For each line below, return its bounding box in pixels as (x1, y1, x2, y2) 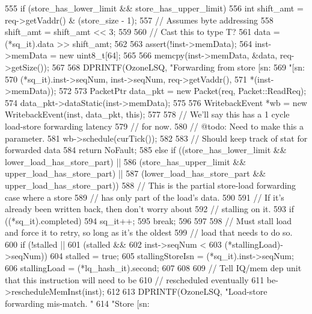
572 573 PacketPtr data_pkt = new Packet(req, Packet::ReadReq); (59, 84, 307, 97)
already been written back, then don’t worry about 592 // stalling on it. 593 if (5, 203, 294, 215)
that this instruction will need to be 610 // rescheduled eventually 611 (5, 273, 265, 286)
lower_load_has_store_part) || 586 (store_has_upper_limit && (5, 155, 246, 168)
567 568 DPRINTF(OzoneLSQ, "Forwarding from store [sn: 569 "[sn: (52, 60, 305, 73)
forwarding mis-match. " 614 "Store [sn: (5, 297, 150, 309)
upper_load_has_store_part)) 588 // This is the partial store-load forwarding (5, 178, 296, 191)
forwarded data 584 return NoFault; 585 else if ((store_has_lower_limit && (5, 143, 287, 156)
